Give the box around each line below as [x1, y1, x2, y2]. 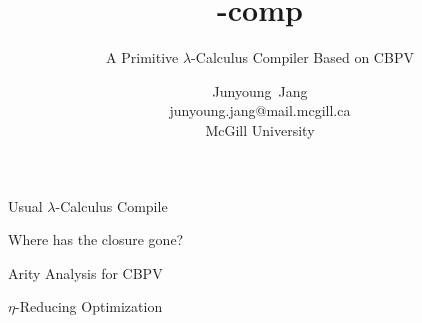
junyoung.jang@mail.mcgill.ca [169, 100, 351, 121]
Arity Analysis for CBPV [8, 262, 163, 283]
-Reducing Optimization [14, 296, 163, 317]
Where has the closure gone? [8, 229, 184, 250]
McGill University [205, 119, 315, 140]
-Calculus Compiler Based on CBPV [191, 47, 414, 68]
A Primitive [106, 47, 179, 68]
